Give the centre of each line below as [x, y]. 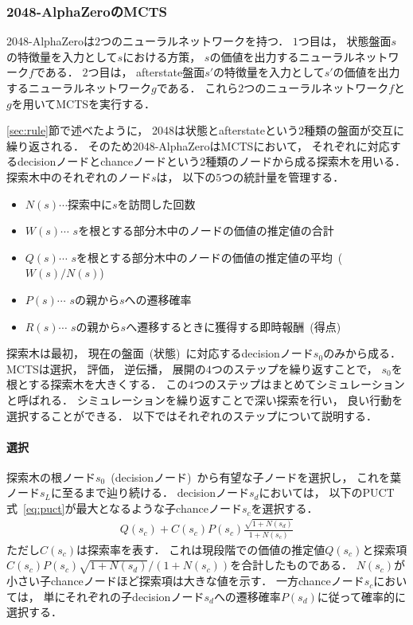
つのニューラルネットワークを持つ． [195, 41]
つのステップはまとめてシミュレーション [299, 384]
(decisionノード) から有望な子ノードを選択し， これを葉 [256, 477]
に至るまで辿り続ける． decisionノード [150, 492]
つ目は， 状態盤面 [345, 41]
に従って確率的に [362, 596]
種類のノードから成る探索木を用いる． [306, 161]
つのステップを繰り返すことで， [294, 368]
